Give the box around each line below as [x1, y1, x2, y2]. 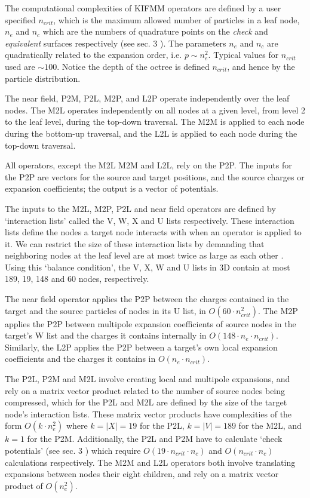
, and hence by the [227, 60, 295, 72]
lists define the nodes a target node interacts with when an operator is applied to [5, 226, 302, 238]
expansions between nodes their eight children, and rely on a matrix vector [5, 468, 279, 480]
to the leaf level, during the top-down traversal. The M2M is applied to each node [5, 115, 305, 128]
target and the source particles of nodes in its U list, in [5, 304, 206, 316]
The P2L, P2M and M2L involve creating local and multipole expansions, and [5, 373, 290, 385]
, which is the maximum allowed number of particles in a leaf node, [53, 13, 300, 26]
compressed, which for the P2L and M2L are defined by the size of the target [5, 396, 287, 408]
